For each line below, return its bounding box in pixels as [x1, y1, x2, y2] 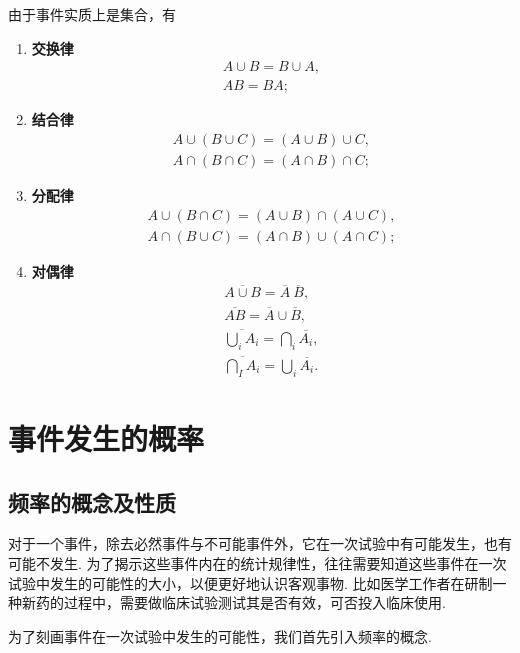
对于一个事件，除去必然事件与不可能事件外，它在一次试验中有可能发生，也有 [8, 533, 512, 554]
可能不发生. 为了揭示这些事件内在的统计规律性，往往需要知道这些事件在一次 [8, 552, 507, 573]
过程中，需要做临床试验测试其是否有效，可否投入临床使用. [63, 592, 446, 613]
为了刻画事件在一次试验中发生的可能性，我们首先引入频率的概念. [8, 625, 432, 646]
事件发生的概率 [8, 417, 205, 458]
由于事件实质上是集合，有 [8, 4, 176, 24]
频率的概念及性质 [8, 486, 176, 517]
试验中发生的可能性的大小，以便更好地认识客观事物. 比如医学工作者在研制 [8, 572, 493, 593]
